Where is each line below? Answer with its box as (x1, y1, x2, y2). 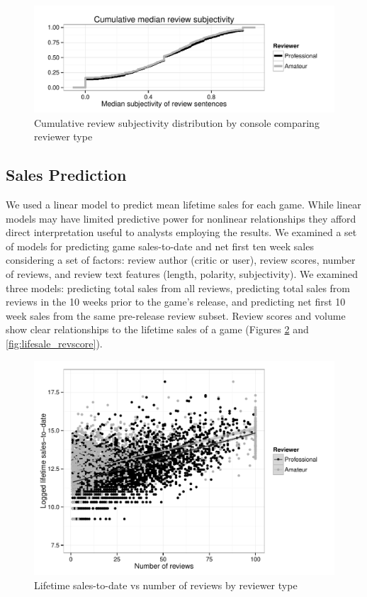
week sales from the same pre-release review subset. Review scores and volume (6, 308, 346, 323)
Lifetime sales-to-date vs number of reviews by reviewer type (34, 577, 298, 592)
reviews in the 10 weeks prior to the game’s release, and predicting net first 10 (6, 294, 346, 309)
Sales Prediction (6, 164, 127, 186)
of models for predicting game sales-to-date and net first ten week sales (6, 238, 314, 253)
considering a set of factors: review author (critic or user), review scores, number (6, 252, 356, 267)
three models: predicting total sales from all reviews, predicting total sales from (6, 280, 351, 295)
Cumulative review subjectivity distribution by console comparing (34, 115, 320, 130)
